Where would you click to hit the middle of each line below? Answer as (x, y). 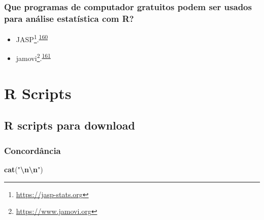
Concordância (32, 150)
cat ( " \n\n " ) (24, 169)
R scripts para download (70, 125)
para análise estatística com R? (69, 18)
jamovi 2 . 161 (33, 57)
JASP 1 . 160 (32, 38)
